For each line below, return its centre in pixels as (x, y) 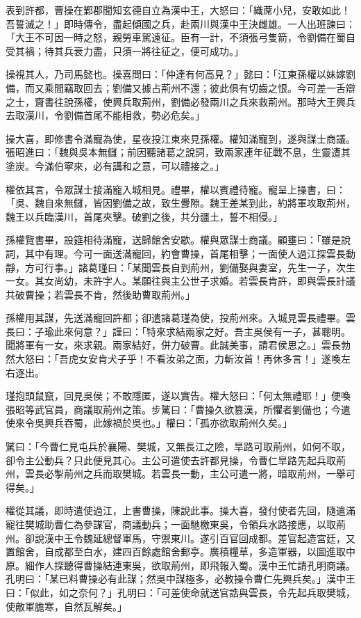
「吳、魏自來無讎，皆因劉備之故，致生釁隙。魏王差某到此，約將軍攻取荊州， (180, 203)
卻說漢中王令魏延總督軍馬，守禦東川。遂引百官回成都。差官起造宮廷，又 (190, 538)
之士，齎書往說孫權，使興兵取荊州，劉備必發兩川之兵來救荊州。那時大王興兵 (180, 101)
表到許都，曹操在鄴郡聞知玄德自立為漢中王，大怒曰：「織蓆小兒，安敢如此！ (178, 10)
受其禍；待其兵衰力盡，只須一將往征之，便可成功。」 (125, 50)
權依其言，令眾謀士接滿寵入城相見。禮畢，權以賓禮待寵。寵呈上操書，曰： (176, 189)
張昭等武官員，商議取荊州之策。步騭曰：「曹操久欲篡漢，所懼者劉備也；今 (173, 409)
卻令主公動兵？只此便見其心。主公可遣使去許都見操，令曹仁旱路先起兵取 (171, 460)
